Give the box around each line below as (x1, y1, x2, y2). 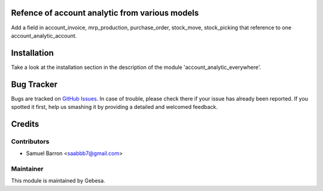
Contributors (11, 137, 50, 145)
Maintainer (11, 165, 44, 173)
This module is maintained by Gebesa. (11, 177, 106, 184)
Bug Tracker (11, 79, 58, 89)
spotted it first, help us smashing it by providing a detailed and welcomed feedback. (11, 104, 218, 111)
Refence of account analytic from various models (11, 8, 199, 18)
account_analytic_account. (11, 32, 77, 39)
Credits (11, 119, 39, 129)
